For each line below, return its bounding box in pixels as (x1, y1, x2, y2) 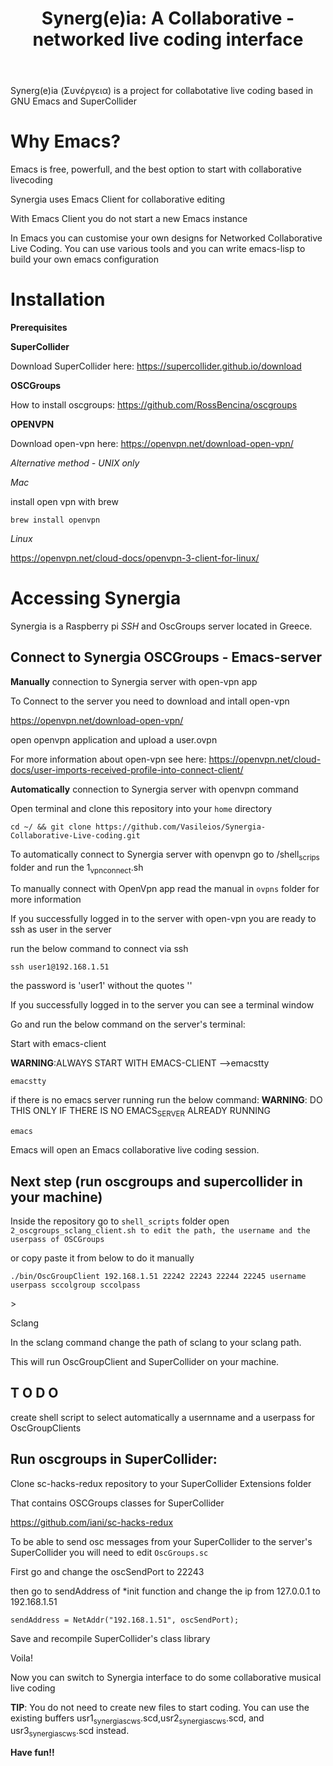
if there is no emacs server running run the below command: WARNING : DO (10, 1094, 323, 1106)
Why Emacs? (10, 130, 122, 153)
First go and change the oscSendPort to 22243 (10, 1565, 205, 1577)
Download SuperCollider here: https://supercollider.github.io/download (10, 360, 302, 372)
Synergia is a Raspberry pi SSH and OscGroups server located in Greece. (10, 620, 313, 632)
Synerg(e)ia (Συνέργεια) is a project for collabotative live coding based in (10, 85, 314, 97)
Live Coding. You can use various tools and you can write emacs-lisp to (10, 243, 306, 255)
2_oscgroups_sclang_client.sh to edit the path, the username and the (10, 1226, 311, 1236)
